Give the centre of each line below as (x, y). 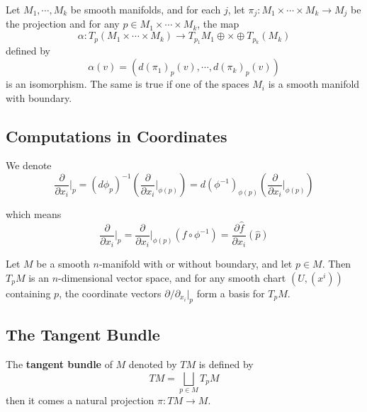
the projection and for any (63, 24)
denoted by (153, 364)
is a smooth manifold (314, 84)
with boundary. (39, 97)
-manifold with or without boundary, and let (196, 264)
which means (34, 214)
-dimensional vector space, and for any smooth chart (172, 277)
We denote (29, 165)
